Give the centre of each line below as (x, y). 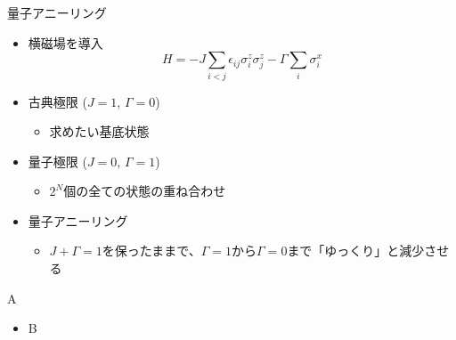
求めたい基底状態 (99, 131)
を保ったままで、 (151, 251)
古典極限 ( (57, 101)
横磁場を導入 (65, 42)
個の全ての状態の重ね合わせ (145, 191)
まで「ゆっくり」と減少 (356, 251)
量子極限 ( (57, 161)
